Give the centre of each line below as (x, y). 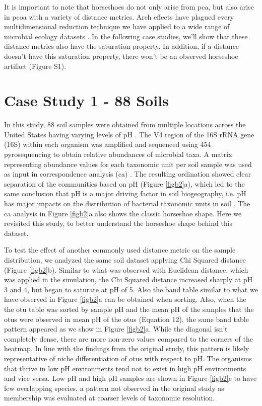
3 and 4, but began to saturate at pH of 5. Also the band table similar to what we (131, 289)
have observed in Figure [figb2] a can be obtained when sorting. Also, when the (125, 299)
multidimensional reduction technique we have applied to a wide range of (117, 26)
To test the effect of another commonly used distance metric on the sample (120, 250)
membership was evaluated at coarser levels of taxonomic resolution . (110, 398)
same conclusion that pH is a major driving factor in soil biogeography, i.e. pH (125, 193)
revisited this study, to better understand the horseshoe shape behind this (118, 223)
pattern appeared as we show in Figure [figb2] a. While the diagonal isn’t (116, 329)
